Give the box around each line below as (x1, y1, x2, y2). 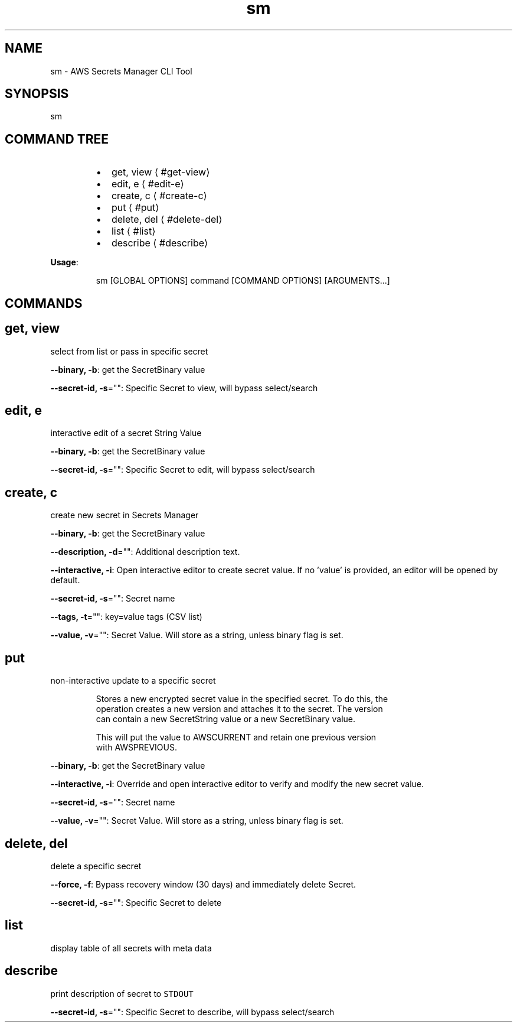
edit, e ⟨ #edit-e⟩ (111, 178, 184, 190)
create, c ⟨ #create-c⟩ (111, 190, 207, 202)
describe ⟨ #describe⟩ (111, 237, 208, 249)
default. (50, 575, 80, 586)
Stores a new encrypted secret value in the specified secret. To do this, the (96, 694, 388, 704)
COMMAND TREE (5, 131, 109, 147)
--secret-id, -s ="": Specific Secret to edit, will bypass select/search (50, 464, 315, 475)
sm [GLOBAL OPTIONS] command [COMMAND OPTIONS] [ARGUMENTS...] (96, 275, 390, 286)
